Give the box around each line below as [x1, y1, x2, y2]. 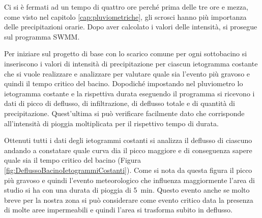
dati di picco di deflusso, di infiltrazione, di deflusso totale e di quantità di [4, 98, 235, 108]
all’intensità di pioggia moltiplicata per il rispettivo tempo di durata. [4, 118, 219, 128]
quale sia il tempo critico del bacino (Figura [4, 155, 141, 165]
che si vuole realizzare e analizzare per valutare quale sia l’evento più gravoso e [4, 68, 250, 79]
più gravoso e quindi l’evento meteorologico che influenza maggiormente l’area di [4, 174, 255, 185]
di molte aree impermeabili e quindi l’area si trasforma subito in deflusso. [4, 204, 232, 215]
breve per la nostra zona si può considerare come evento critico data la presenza [4, 194, 253, 205]
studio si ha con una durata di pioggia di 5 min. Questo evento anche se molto [4, 185, 250, 195]
